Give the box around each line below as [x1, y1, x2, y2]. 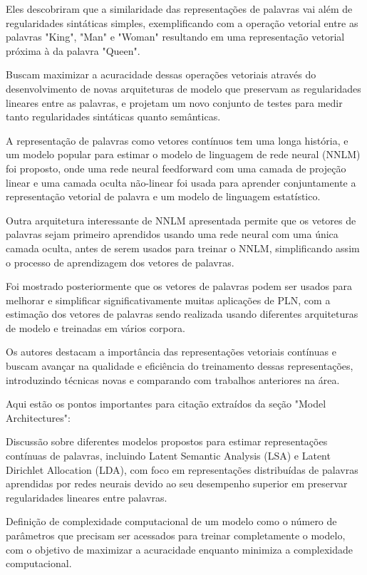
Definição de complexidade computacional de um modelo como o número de [6, 514, 337, 529]
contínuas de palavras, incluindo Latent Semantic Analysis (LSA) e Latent [6, 448, 331, 463]
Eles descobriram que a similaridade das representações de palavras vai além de [6, 1, 353, 16]
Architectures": [6, 410, 71, 425]
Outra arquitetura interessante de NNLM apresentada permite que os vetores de [6, 212, 356, 227]
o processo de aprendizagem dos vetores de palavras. [6, 254, 234, 269]
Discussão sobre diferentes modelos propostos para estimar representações [6, 434, 328, 449]
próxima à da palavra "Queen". [6, 43, 140, 58]
